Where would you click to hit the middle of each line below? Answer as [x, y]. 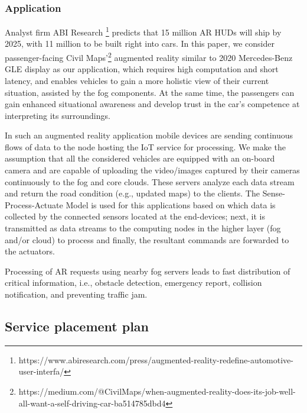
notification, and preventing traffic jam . [76, 294]
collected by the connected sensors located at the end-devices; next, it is [135, 216]
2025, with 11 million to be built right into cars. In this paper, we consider [140, 43]
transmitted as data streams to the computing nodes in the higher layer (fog [143, 228]
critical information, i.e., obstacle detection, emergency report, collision [133, 283]
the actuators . [30, 251]
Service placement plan [77, 326]
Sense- [274, 193]
